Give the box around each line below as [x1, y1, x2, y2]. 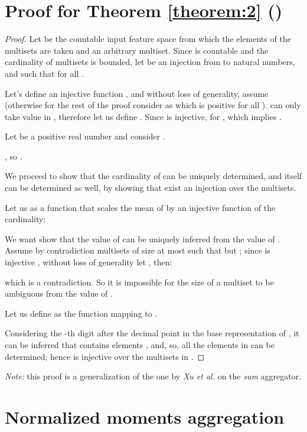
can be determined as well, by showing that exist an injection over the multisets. [5, 181, 296, 194]
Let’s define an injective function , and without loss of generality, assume [5, 87, 269, 99]
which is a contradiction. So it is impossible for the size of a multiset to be [5, 275, 274, 288]
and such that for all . [5, 67, 84, 79]
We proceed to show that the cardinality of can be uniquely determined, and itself [5, 170, 302, 182]
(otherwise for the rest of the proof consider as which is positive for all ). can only [5, 99, 301, 111]
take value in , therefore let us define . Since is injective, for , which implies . [5, 110, 282, 122]
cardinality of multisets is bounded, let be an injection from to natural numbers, [5, 56, 295, 68]
